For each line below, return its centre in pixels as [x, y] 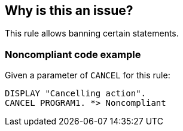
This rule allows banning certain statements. [92, 33]
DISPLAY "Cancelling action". [76, 94]
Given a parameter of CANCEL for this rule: [88, 75]
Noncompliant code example [73, 54]
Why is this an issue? [69, 10]
